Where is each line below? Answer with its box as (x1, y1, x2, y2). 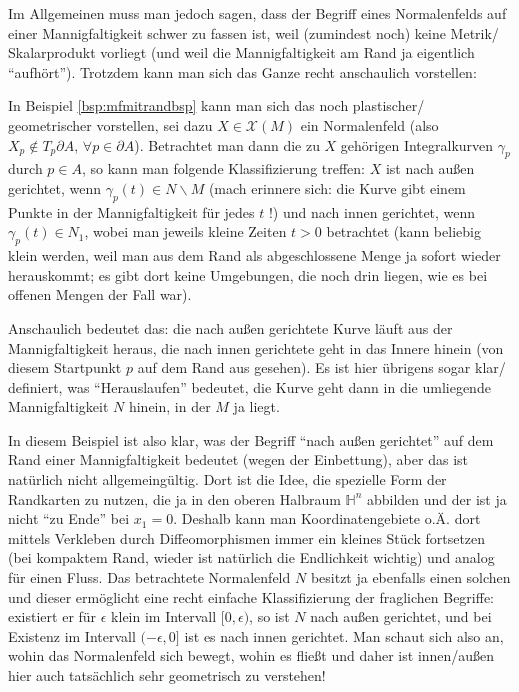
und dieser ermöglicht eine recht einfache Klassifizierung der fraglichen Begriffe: (8, 586, 495, 607)
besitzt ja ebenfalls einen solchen (310, 567, 511, 588)
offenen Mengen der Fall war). (8, 284, 192, 305)
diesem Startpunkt (8, 357, 122, 378)
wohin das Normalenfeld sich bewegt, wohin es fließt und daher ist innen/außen (8, 645, 495, 666)
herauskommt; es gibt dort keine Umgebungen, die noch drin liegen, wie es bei (8, 264, 488, 285)
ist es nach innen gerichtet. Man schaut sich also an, (184, 625, 504, 646)
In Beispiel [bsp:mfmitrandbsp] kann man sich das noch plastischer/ (8, 95, 425, 116)
